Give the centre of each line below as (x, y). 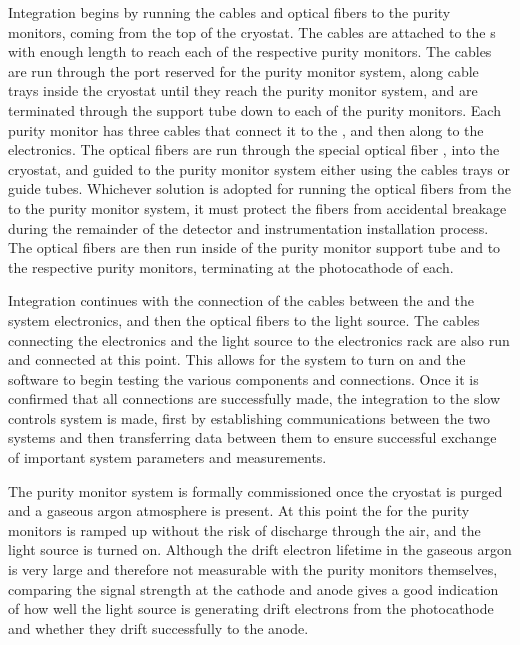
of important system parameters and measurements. (167, 457)
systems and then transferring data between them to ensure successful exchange (252, 437)
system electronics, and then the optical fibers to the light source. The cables (244, 319)
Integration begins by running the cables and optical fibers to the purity (229, 12)
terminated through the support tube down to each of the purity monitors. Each (254, 109)
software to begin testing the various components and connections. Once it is (243, 378)
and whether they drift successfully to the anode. (158, 627)
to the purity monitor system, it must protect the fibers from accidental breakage (257, 207)
